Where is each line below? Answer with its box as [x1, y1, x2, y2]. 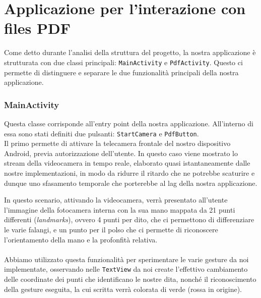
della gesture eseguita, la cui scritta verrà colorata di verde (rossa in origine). [4, 283, 242, 294]
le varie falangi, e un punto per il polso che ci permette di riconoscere [4, 224, 218, 234]
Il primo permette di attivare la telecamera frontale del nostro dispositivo [4, 138, 231, 148]
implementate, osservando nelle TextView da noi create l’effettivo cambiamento [4, 264, 248, 274]
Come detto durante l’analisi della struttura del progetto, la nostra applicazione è [4, 47, 256, 58]
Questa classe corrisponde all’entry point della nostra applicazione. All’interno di [4, 118, 253, 128]
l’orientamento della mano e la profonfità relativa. [4, 234, 158, 244]
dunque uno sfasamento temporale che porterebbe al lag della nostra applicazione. [4, 177, 257, 188]
